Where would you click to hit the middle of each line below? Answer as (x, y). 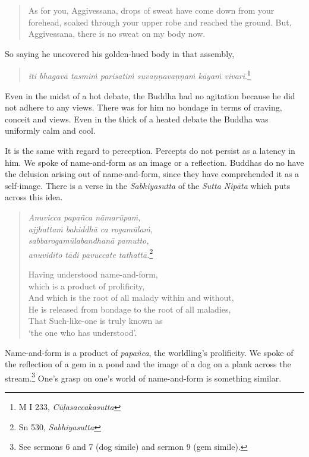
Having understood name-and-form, (93, 274)
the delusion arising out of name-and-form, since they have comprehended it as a (152, 174)
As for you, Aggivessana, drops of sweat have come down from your (151, 10)
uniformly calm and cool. (50, 130)
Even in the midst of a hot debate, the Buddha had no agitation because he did (150, 95)
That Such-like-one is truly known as (95, 321)
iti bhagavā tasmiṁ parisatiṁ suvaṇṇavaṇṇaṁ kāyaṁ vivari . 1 (139, 75)
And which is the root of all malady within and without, (131, 297)
